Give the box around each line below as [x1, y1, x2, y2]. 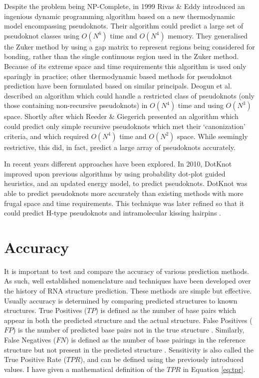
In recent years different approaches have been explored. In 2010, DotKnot [4, 158, 232, 169]
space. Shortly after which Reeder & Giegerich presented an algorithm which [4, 111, 239, 121]
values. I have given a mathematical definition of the [4, 363, 165, 374]
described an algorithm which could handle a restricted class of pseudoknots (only [4, 90, 255, 100]
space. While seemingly [177, 130, 248, 141]
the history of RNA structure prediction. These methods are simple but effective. [4, 285, 252, 295]
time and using [178, 100, 224, 110]
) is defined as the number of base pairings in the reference [66, 334, 246, 344]
